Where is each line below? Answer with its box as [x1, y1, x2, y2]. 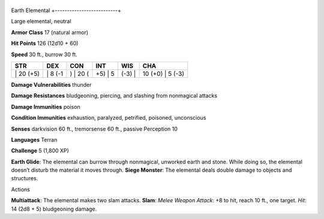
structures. [11, 175, 38, 182]
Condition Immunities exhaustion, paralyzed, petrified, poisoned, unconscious [11, 114, 206, 121]
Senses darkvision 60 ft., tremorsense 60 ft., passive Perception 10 [11, 125, 178, 132]
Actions [11, 185, 30, 193]
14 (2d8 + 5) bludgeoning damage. [11, 205, 97, 212]
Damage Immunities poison [11, 103, 80, 110]
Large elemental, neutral [11, 18, 71, 25]
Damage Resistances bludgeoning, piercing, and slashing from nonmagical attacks [11, 92, 218, 99]
